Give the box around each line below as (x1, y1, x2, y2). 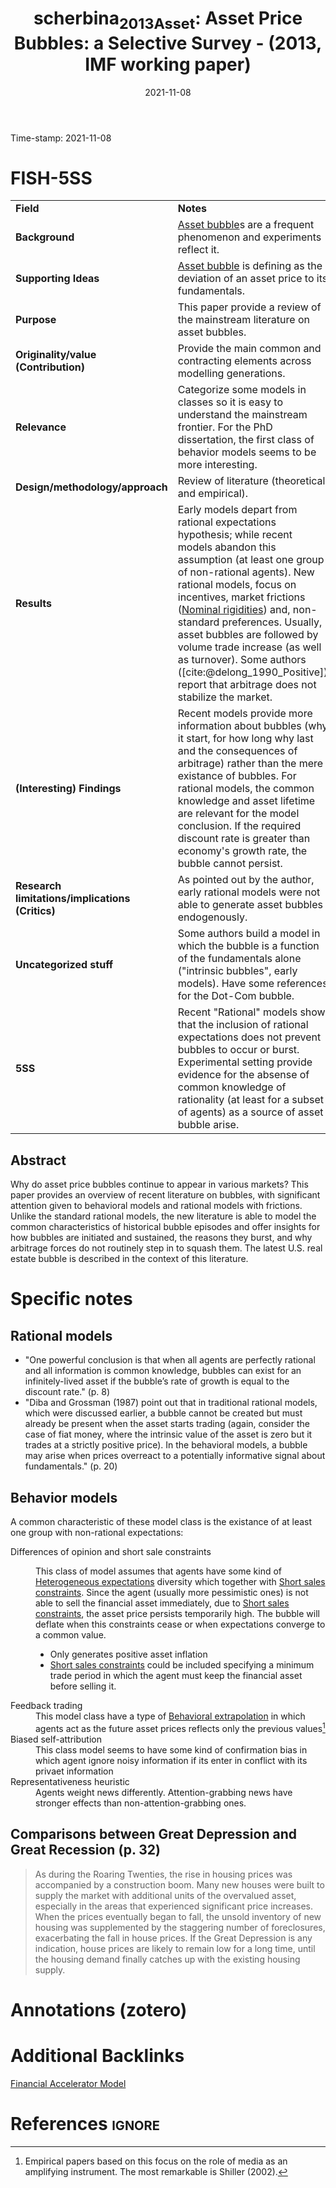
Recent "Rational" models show (177, 1005, 326, 1019)
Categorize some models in (177, 383, 307, 397)
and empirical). (177, 487, 249, 501)
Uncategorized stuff (15, 958, 114, 972)
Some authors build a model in (177, 927, 321, 941)
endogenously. (177, 910, 248, 924)
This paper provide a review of (177, 300, 322, 314)
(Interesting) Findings (15, 782, 122, 796)
